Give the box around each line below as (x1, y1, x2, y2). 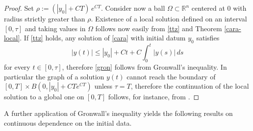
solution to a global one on (4, 92, 84, 102)
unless (94, 81, 113, 91)
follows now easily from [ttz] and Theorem (95, 23, 222, 33)
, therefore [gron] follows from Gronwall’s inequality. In (62, 62, 227, 72)
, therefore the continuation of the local (130, 81, 249, 91)
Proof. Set (4, 3, 34, 13)
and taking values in (25, 23, 86, 33)
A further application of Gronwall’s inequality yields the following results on (4, 108, 233, 118)
